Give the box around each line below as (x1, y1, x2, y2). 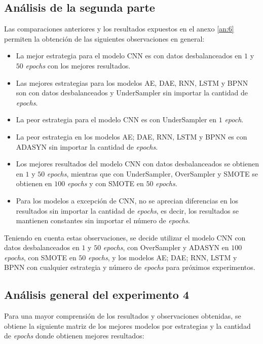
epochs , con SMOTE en (4, 252, 77, 262)
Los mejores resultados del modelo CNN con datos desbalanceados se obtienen (16, 158, 259, 169)
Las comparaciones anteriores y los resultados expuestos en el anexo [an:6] (4, 23, 234, 34)
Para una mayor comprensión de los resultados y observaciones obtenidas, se (4, 311, 241, 321)
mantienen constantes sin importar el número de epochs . (16, 215, 190, 226)
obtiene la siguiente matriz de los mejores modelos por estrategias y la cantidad (4, 320, 251, 331)
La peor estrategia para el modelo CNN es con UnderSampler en (16, 114, 217, 125)
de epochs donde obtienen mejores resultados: (4, 330, 144, 341)
